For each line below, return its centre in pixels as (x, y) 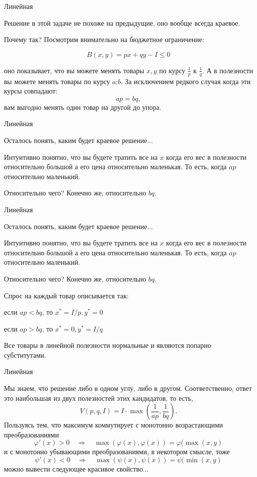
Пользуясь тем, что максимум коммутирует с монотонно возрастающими (114, 425)
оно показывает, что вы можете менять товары (74, 70)
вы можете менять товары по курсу (57, 81)
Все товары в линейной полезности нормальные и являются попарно (107, 345)
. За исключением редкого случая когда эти (186, 81)
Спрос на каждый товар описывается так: (66, 295)
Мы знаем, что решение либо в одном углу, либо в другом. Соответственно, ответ (128, 388)
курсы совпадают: (31, 91)
